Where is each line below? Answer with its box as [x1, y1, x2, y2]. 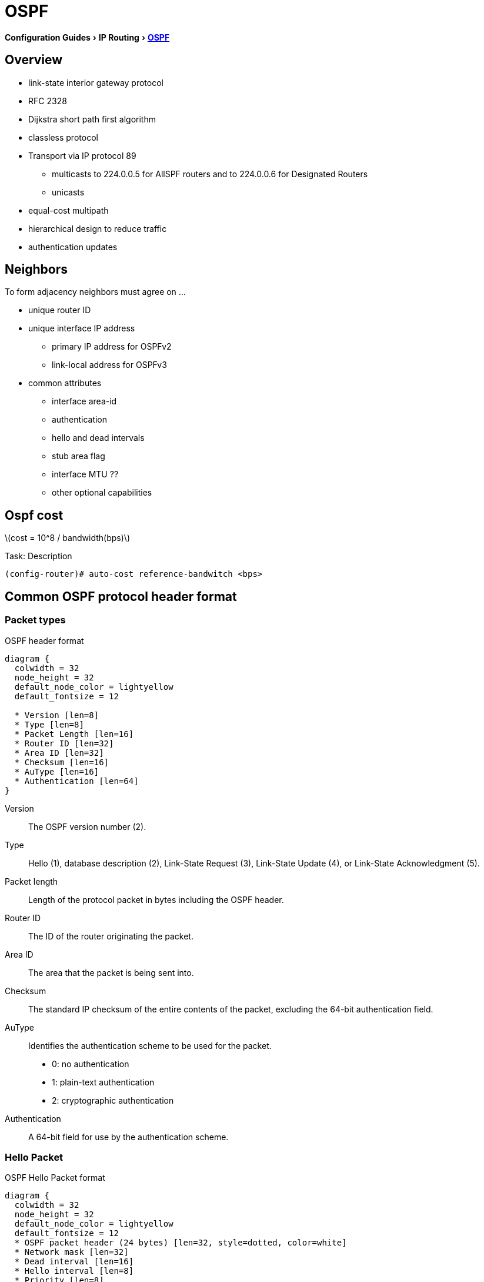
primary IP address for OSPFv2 [52, 341, 172, 352]
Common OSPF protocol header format [5, 589, 237, 604]
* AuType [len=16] [14, 766, 99, 776]
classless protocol [28, 132, 98, 142]
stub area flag [52, 451, 105, 461]
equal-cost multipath [28, 205, 109, 215]
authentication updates [28, 241, 118, 252]
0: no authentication [52, 1058, 129, 1069]
